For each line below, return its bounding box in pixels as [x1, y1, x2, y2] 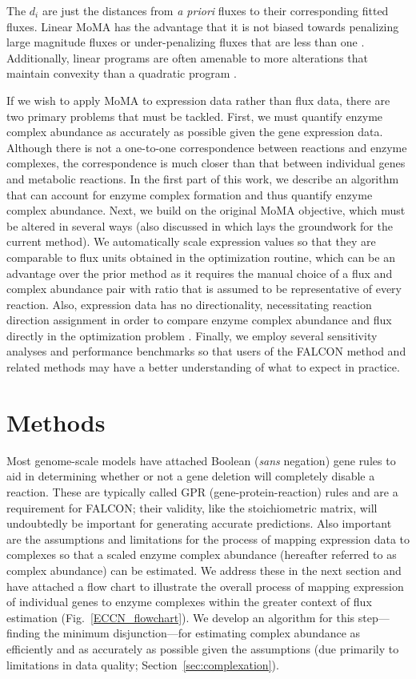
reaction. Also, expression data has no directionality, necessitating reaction [6, 295, 372, 312]
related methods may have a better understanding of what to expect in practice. [6, 359, 400, 376]
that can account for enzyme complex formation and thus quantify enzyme [6, 186, 373, 203]
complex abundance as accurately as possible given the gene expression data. [6, 123, 383, 140]
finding [6, 625, 41, 641]
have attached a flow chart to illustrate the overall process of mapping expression [6, 577, 404, 594]
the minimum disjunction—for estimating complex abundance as [43, 625, 361, 641]
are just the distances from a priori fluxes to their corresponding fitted [42, 2, 389, 18]
